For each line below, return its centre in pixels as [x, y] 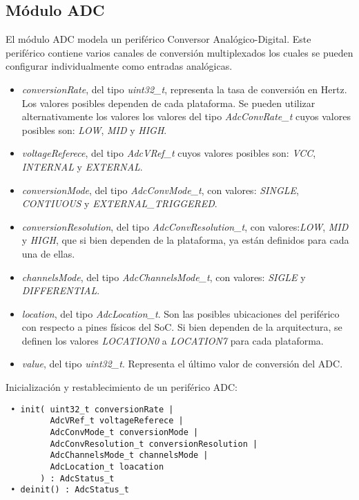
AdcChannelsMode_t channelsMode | [129, 455]
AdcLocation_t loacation [107, 467]
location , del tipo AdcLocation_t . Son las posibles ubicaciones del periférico [181, 313]
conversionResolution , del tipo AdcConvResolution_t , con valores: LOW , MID [185, 226]
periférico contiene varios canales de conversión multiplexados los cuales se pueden [179, 52]
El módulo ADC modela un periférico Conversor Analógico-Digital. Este [158, 39]
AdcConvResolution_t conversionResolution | [154, 444]
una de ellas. [48, 253]
